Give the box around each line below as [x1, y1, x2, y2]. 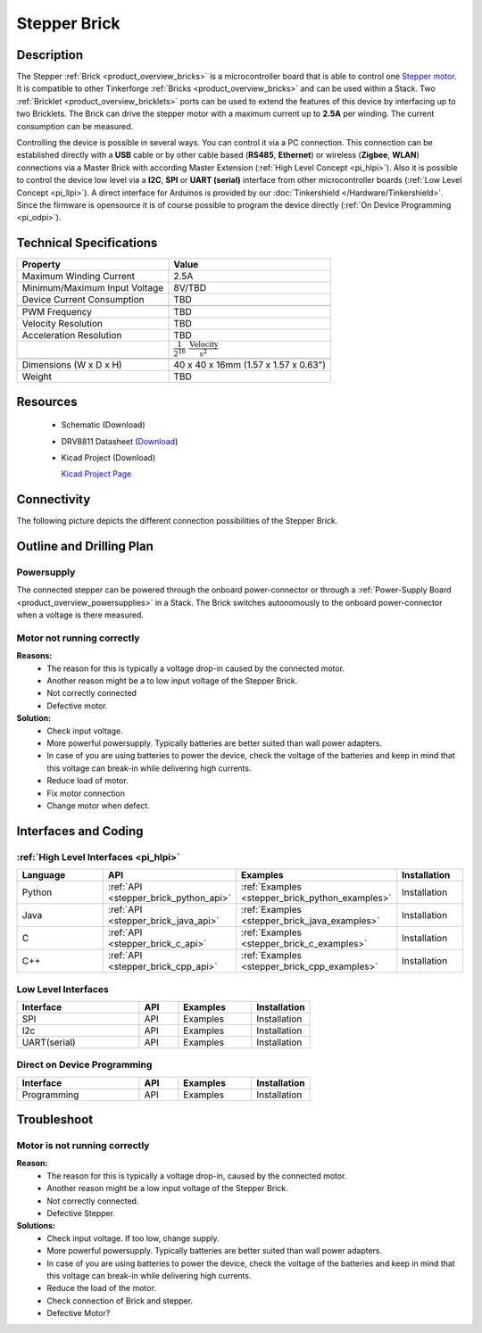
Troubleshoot [16, 1112, 94, 1128]
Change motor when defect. [46, 799, 151, 811]
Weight [21, 370, 53, 383]
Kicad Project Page [61, 468, 132, 479]
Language [21, 869, 66, 882]
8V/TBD [173, 282, 207, 294]
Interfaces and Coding [16, 824, 144, 839]
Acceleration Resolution [21, 329, 122, 342]
